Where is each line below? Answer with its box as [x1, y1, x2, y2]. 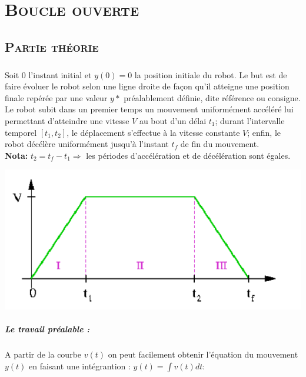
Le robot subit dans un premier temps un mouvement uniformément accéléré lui [5, 103, 294, 115]
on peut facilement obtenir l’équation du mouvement [108, 348, 298, 361]
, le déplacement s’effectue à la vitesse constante [66, 126, 240, 138]
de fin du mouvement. [180, 138, 260, 150]
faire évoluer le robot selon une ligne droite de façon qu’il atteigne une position [5, 80, 290, 92]
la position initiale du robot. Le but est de [134, 68, 287, 81]
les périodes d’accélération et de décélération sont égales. [86, 149, 291, 161]
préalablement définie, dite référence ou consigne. [124, 91, 301, 104]
